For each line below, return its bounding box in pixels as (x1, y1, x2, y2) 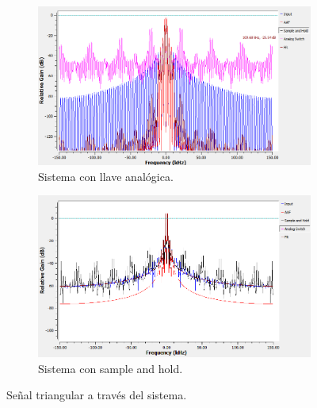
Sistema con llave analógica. (38, 167, 174, 184)
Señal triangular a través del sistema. (6, 387, 187, 403)
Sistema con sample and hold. (38, 360, 183, 376)
